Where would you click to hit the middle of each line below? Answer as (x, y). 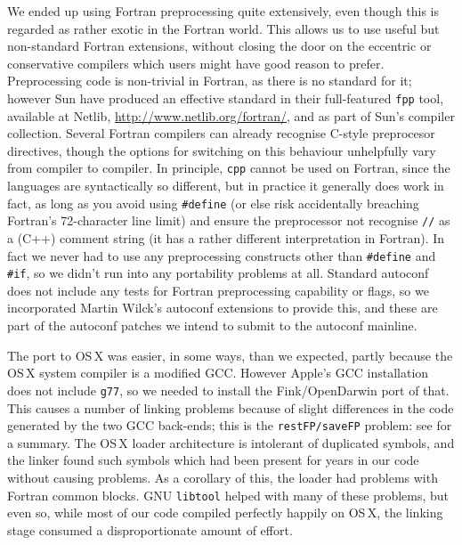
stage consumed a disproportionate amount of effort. (150, 529)
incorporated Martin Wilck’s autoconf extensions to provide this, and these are (223, 308)
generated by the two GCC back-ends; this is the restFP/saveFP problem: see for (230, 425)
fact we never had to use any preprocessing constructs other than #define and (222, 255)
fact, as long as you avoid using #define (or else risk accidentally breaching (213, 203)
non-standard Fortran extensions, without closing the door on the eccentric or (219, 46)
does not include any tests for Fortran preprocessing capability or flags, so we (218, 290)
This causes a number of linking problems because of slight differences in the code (231, 407)
